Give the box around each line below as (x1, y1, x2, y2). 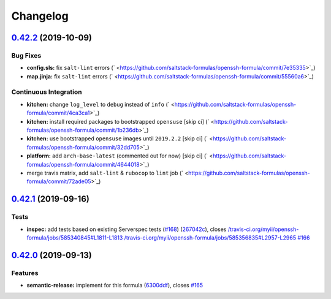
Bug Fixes (11, 51, 42, 59)
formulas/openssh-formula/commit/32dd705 (26, 143, 140, 151)
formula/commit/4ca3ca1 (26, 109, 90, 116)
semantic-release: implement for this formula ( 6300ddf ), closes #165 (26, 282, 204, 289)
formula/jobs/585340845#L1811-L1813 (26, 233, 123, 241)
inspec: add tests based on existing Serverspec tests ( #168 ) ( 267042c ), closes (26, 225, 227, 233)
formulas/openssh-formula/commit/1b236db (26, 126, 139, 134)
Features (11, 268, 39, 277)
